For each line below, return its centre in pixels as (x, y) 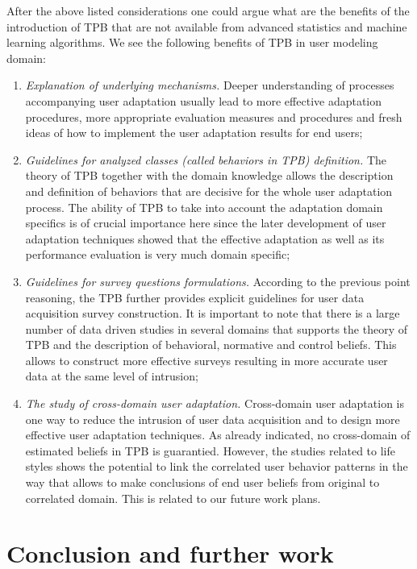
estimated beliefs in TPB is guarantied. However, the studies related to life (210, 450)
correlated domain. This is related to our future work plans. (173, 498)
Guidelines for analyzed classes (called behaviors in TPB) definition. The (206, 159)
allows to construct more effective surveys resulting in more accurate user (206, 360)
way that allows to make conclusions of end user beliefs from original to (202, 482)
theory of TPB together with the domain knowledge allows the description (209, 175)
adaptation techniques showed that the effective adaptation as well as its (205, 238)
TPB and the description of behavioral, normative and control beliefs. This (211, 345)
